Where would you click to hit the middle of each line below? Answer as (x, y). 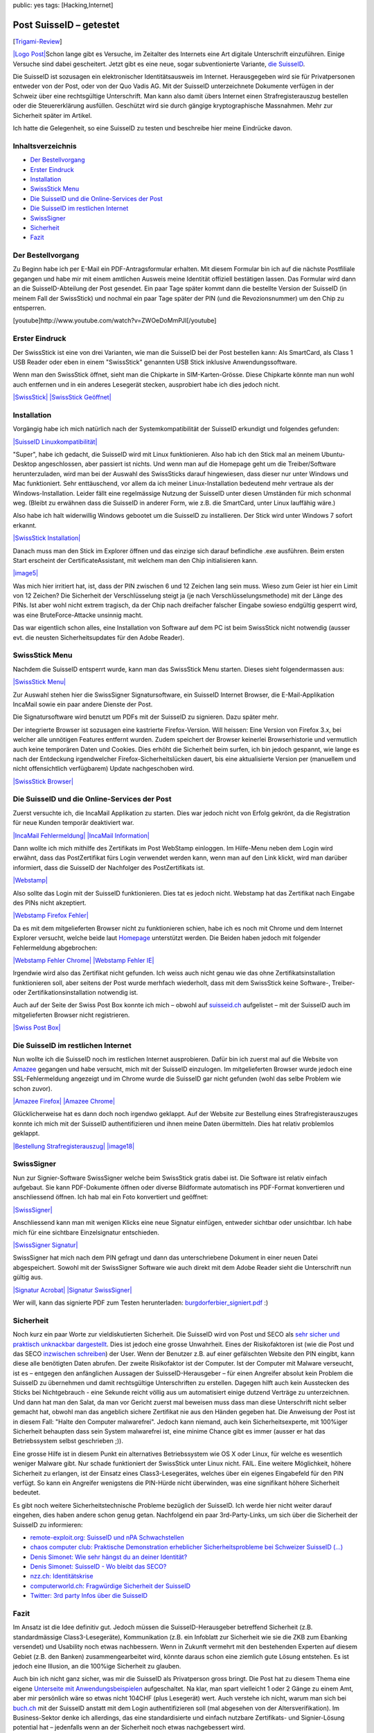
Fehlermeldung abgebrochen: (55, 948)
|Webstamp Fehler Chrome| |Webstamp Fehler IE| (83, 960)
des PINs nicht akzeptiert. (50, 903)
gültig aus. (28, 1277)
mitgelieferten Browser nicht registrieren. (71, 1015)
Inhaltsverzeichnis (45, 146)
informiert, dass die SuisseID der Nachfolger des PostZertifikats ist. (109, 867)
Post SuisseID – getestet (66, 25)
